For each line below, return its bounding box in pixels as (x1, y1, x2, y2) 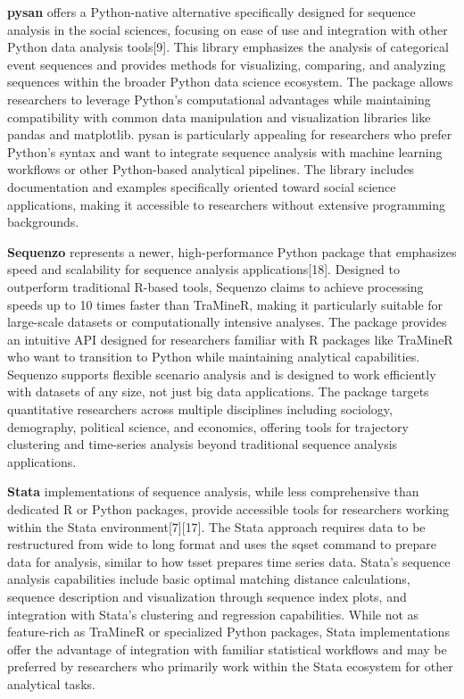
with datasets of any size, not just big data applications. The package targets (7, 382, 429, 401)
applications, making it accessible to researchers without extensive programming (7, 195, 446, 213)
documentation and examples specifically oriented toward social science (7, 177, 396, 196)
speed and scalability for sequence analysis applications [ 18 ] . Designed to (7, 260, 400, 279)
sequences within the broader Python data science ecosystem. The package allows (7, 72, 453, 91)
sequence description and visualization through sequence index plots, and (7, 587, 407, 605)
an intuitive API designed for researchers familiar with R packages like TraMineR (7, 329, 453, 348)
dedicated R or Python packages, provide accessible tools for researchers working (7, 500, 449, 519)
